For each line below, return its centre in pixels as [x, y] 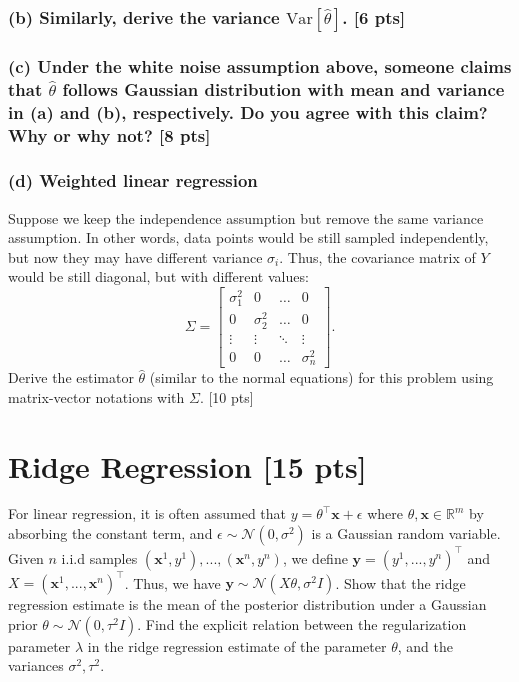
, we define [315, 557]
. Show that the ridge [400, 582]
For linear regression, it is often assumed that [147, 513]
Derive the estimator [71, 377]
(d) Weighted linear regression [133, 180]
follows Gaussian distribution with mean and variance [283, 88]
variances [36, 665]
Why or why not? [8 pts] [109, 134]
